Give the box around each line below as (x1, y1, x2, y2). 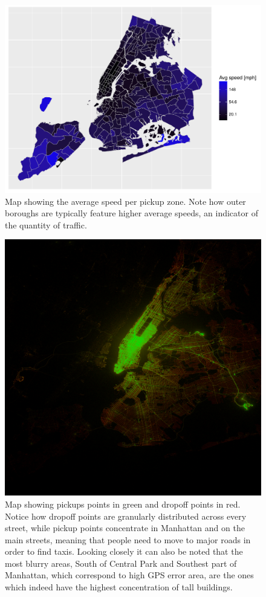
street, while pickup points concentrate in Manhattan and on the (5, 521, 245, 534)
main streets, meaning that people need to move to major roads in (5, 533, 251, 546)
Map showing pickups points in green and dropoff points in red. (5, 497, 241, 510)
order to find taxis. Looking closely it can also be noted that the (5, 545, 243, 558)
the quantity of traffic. (5, 218, 87, 231)
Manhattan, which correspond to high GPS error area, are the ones (5, 569, 254, 581)
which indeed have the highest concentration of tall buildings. (5, 581, 233, 593)
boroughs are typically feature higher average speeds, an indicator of (5, 207, 258, 219)
